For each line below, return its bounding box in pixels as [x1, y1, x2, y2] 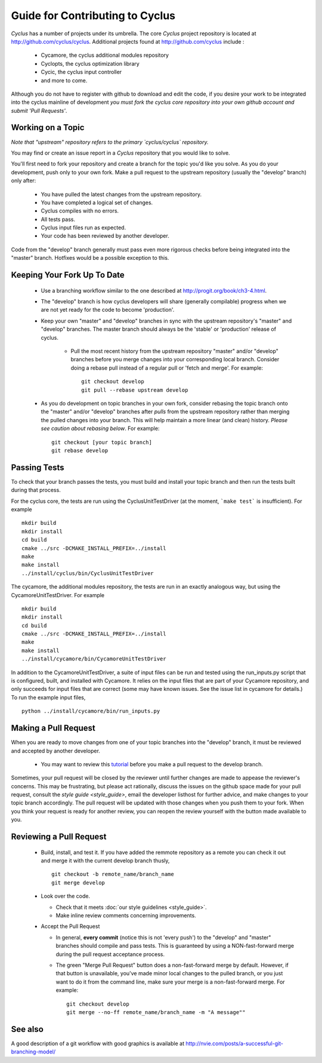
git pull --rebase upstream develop [81, 386, 188, 394]
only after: [11, 177, 36, 185]
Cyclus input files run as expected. [41, 224, 126, 231]
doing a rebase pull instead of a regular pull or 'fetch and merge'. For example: [70, 364, 264, 371]
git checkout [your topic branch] [51, 439, 152, 446]
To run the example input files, [11, 693, 86, 701]
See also [11, 1024, 44, 1034]
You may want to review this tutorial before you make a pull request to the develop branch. [41, 760, 264, 767]
